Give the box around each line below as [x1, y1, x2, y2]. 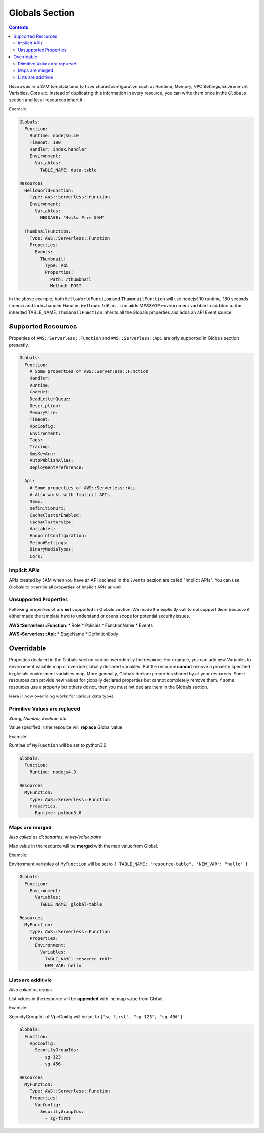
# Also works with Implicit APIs [29, 492, 110, 498]
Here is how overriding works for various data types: [9, 693, 115, 699]
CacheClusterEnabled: [29, 512, 82, 518]
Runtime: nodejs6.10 [29, 132, 79, 138]
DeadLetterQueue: [29, 396, 71, 402]
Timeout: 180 [29, 140, 61, 145]
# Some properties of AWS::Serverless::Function [29, 369, 149, 374]
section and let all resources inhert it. [9, 97, 84, 103]
